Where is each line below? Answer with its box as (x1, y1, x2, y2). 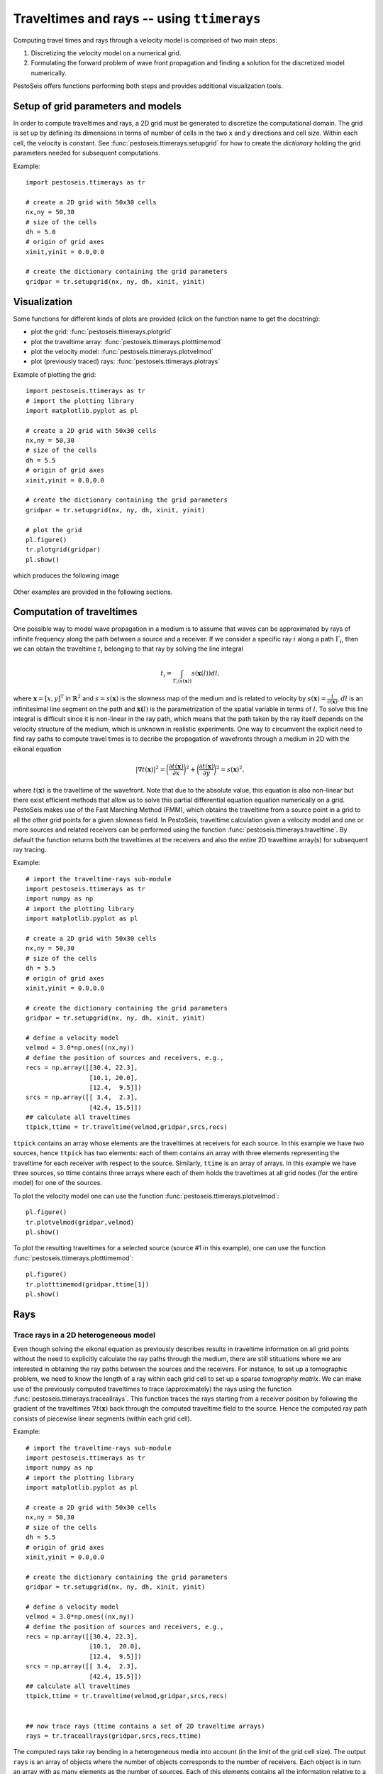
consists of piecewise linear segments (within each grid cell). (13, 1414, 192, 1423)
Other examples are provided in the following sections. (13, 588, 173, 596)
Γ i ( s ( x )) (172, 678, 191, 685)
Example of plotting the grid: (13, 370, 96, 379)
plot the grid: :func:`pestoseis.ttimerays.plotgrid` (30, 327, 172, 336)
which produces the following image (13, 571, 120, 580)
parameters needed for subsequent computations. (13, 149, 161, 158)
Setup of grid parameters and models (13, 100, 182, 112)
